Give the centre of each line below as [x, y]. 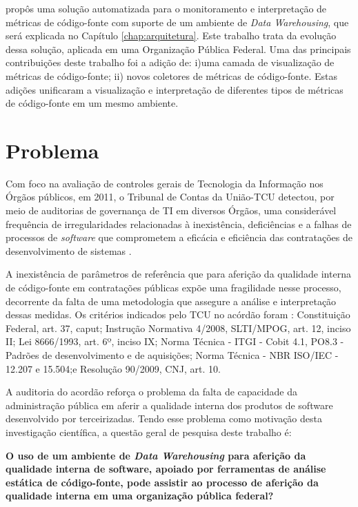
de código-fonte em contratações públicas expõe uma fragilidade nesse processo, [173, 288]
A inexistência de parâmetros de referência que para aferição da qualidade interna [178, 274]
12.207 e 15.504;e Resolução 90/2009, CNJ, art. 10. [113, 368]
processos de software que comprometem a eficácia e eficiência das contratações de [179, 237]
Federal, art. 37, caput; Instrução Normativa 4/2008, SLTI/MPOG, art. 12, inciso [178, 328]
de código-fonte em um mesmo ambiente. [92, 103]
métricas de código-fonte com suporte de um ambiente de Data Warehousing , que [177, 22]
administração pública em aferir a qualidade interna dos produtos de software [169, 405]
